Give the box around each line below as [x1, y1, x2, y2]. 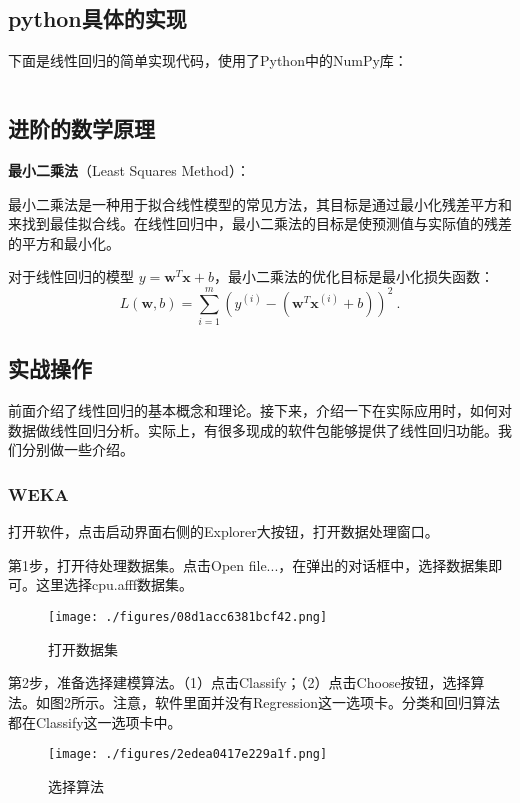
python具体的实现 [8, 3, 187, 34]
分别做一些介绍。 [21, 439, 134, 460]
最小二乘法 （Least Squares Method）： [8, 160, 250, 180]
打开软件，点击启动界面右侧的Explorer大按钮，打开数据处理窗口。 [8, 521, 439, 542]
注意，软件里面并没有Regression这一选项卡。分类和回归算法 [112, 691, 500, 712]
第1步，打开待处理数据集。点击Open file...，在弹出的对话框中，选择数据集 [8, 554, 489, 575]
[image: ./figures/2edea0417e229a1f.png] [48, 747, 328, 762]
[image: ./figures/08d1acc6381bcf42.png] [48, 610, 328, 625]
